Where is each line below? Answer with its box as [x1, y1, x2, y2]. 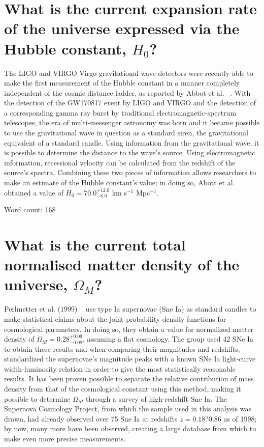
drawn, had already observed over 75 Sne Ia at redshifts [4, 413, 178, 424]
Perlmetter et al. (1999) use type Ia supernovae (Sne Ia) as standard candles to [4, 303, 256, 314]
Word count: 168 [4, 204, 56, 215]
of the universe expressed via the [4, 18, 240, 39]
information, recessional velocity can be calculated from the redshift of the [4, 157, 236, 167]
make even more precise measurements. [4, 433, 126, 444]
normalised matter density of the [4, 254, 240, 275]
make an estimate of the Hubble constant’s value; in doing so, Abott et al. [4, 177, 235, 188]
